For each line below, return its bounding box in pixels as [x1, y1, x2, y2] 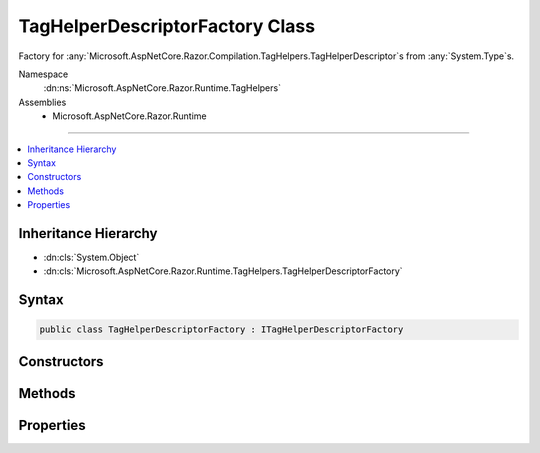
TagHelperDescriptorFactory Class [18, 15, 315, 37]
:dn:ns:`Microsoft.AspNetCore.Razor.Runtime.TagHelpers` [43, 82, 282, 94]
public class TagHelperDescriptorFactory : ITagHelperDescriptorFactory [39, 324, 404, 335]
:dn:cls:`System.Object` [43, 251, 140, 263]
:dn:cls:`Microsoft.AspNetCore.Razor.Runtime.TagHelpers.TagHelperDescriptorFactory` [43, 265, 404, 277]
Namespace [18, 68, 69, 80]
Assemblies [18, 96, 67, 108]
